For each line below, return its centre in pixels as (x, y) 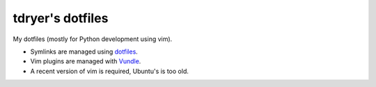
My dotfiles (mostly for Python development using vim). (93, 39)
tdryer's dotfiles (61, 18)
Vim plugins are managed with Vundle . (86, 61)
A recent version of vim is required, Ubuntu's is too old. (110, 71)
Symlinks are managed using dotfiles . (84, 52)
